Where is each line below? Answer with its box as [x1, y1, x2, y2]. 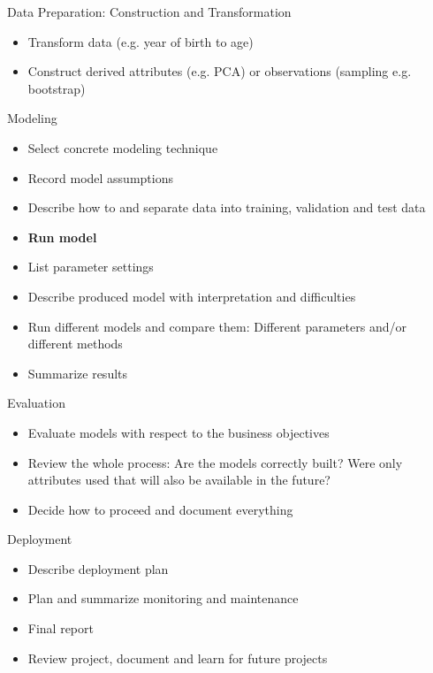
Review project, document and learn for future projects [27, 648, 328, 667]
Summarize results [27, 363, 128, 382]
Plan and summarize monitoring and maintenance [27, 589, 299, 608]
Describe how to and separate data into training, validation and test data [27, 198, 426, 217]
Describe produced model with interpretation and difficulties [27, 287, 356, 305]
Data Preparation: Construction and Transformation [7, 3, 292, 20]
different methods [27, 334, 123, 353]
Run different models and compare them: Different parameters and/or [27, 317, 406, 335]
